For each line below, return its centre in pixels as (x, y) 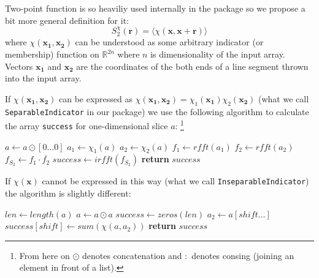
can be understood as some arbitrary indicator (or (169, 42)
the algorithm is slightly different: (68, 193)
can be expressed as (95, 98)
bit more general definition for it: (67, 20)
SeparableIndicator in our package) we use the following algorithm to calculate (157, 111)
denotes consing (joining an (243, 255)
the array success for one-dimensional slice (86, 125)
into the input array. (43, 78)
